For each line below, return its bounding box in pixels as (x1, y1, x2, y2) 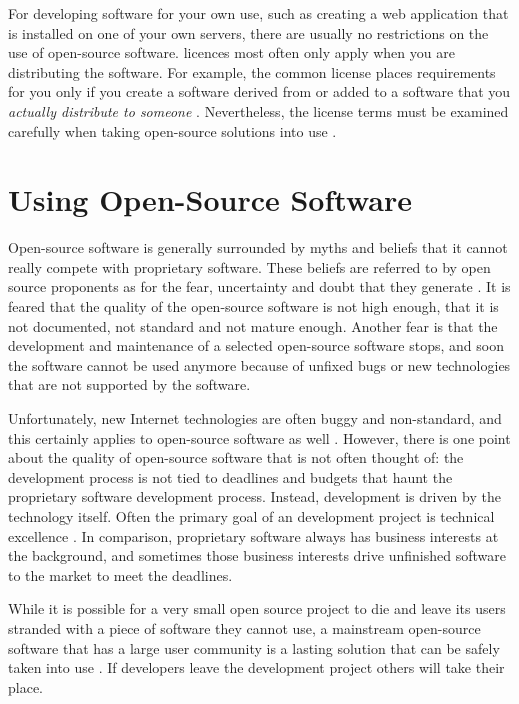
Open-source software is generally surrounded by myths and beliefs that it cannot (8, 237, 508, 258)
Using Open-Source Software (8, 179, 412, 220)
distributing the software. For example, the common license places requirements (8, 61, 496, 82)
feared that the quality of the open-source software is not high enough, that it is (8, 296, 499, 317)
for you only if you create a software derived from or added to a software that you (8, 81, 511, 102)
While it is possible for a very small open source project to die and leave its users (8, 598, 506, 619)
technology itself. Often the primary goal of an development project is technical (8, 506, 495, 526)
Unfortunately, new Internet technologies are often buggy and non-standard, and (8, 408, 502, 429)
